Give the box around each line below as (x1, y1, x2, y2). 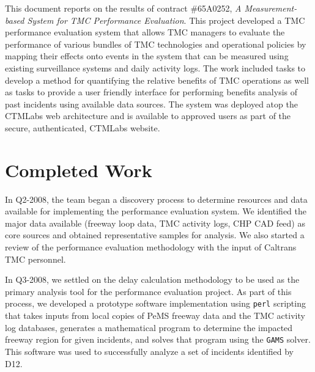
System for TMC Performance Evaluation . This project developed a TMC (27, 13, 305, 26)
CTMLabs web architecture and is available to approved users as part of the (5, 109, 291, 122)
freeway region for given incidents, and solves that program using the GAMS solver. (5, 333, 311, 346)
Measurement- (244, 2, 297, 14)
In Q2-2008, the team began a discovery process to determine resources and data (5, 192, 308, 205)
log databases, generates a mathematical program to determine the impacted (5, 321, 293, 334)
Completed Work (5, 157, 152, 182)
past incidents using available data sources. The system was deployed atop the (5, 97, 298, 110)
